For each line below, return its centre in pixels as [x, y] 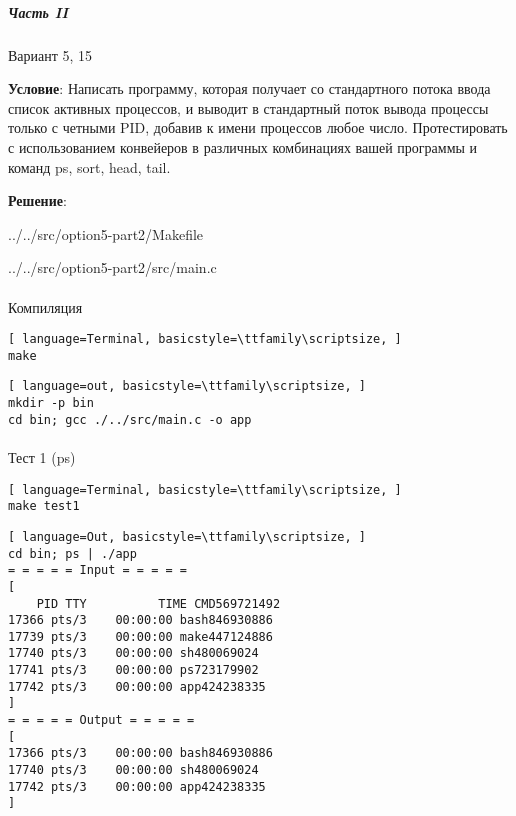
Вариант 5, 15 [50, 54]
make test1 [44, 506]
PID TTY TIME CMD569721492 [158, 603]
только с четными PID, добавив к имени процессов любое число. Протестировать [258, 127]
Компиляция [45, 306]
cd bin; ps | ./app [72, 553]
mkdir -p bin [51, 403]
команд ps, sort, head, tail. [89, 166]
